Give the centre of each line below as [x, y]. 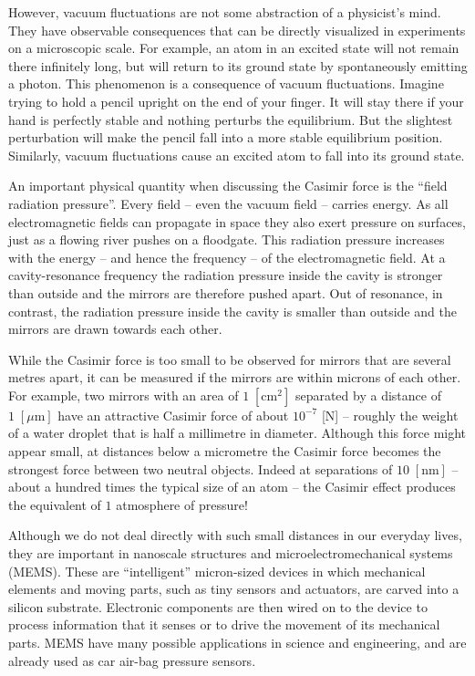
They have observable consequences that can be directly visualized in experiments [237, 30]
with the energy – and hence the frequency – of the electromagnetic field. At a [227, 257]
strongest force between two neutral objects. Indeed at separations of [201, 468]
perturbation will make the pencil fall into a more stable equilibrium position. [226, 137]
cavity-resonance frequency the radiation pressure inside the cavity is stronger [226, 275]
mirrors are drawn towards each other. [115, 329]
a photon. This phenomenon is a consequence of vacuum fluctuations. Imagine [226, 83]
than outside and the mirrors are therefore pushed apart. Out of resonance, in [226, 292]
